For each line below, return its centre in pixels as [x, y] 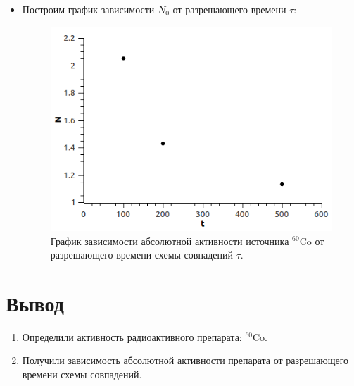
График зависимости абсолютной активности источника [170, 241]
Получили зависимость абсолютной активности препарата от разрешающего [185, 360]
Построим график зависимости [88, 9]
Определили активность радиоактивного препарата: [132, 336]
